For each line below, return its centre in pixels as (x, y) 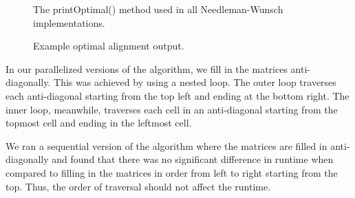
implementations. (69, 22)
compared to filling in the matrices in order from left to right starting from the (172, 172)
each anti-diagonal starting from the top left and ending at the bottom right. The (177, 95)
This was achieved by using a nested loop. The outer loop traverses (195, 82)
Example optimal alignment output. (109, 46)
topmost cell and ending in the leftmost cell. (99, 123)
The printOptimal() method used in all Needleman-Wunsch (158, 9)
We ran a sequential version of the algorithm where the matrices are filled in (166, 145)
